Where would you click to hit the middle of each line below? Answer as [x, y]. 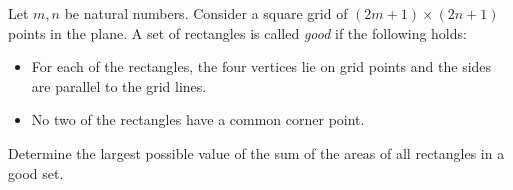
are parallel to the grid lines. [119, 85]
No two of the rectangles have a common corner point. [198, 119]
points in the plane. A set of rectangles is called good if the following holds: [237, 32]
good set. [36, 172]
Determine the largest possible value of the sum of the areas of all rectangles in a [256, 152]
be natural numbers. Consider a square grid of [206, 13]
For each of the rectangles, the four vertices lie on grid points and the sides [261, 66]
